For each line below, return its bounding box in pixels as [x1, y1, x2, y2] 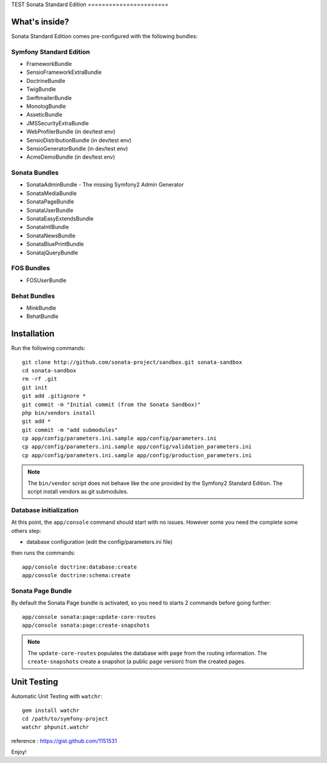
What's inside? [11, 16, 70, 27]
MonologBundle [26, 103, 66, 110]
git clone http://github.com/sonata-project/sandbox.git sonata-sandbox [22, 358, 242, 366]
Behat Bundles [11, 291, 55, 300]
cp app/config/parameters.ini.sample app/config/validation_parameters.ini [22, 443, 252, 451]
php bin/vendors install [22, 409, 96, 416]
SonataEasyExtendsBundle [26, 215, 94, 222]
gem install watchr [22, 707, 80, 714]
